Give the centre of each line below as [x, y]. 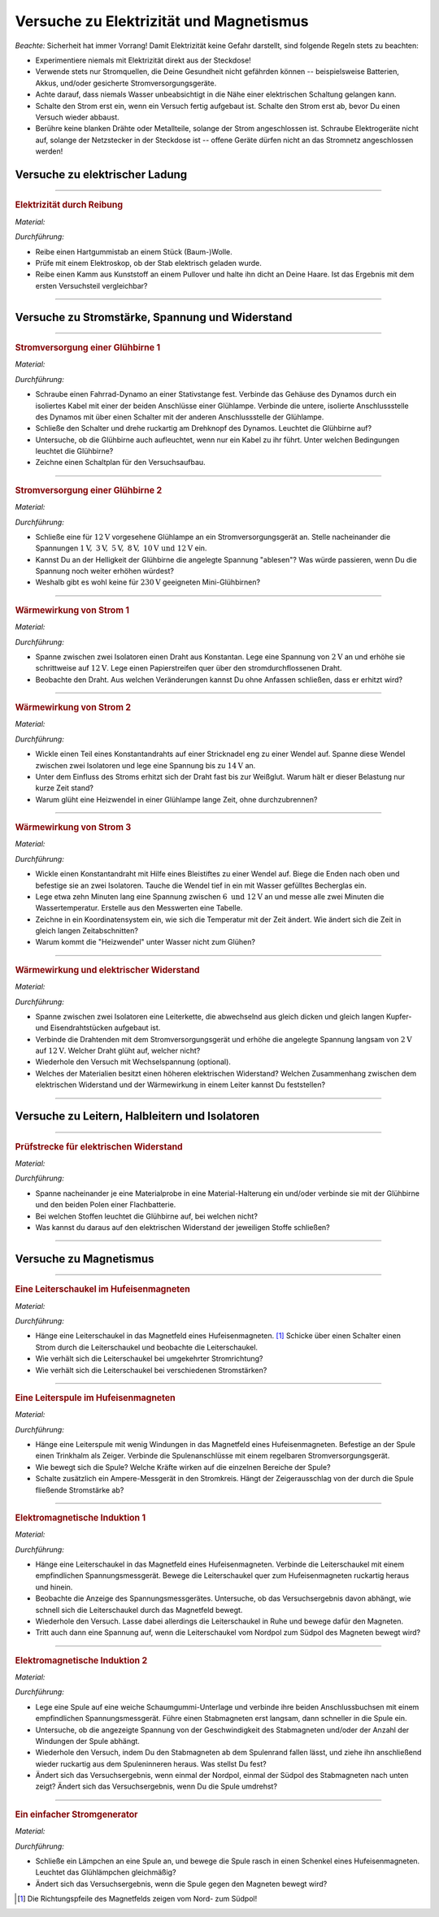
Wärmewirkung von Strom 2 [73, 707]
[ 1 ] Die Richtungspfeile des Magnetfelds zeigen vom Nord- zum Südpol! [137, 1899]
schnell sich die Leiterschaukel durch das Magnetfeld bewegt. [139, 1610]
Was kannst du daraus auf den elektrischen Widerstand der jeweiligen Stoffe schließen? [183, 1227]
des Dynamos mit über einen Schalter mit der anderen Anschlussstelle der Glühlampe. [180, 417]
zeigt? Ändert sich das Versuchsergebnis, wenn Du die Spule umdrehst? [156, 1787]
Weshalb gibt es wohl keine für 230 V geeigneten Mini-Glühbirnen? [148, 582]
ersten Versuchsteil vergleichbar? [91, 285]
